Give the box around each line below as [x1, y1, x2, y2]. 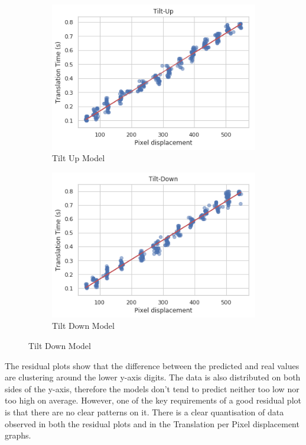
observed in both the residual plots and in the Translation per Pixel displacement [5, 417, 300, 430]
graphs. [5, 429, 31, 441]
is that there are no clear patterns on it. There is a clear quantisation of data [5, 406, 284, 418]
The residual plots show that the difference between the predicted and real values [5, 359, 300, 372]
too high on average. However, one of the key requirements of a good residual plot [5, 394, 301, 406]
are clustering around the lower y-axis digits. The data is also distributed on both [5, 371, 301, 383]
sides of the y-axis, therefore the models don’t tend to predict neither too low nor [5, 382, 300, 395]
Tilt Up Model [52, 152, 105, 164]
